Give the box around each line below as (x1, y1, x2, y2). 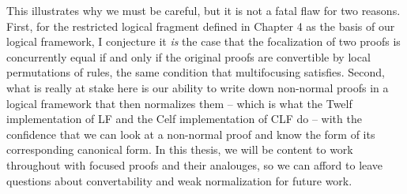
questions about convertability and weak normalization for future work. (6, 172, 352, 188)
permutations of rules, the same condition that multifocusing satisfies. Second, (6, 64, 385, 80)
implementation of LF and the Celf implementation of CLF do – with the (6, 110, 362, 127)
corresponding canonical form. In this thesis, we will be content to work (6, 141, 353, 158)
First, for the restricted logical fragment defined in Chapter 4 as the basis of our (6, 17, 395, 34)
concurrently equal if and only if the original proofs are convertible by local (6, 48, 371, 65)
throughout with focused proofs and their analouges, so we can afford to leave (6, 156, 383, 173)
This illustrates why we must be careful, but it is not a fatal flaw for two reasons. (6, 2, 401, 18)
